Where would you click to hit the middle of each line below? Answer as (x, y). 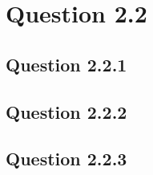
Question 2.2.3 (66, 159)
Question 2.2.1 (66, 64)
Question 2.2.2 (66, 111)
